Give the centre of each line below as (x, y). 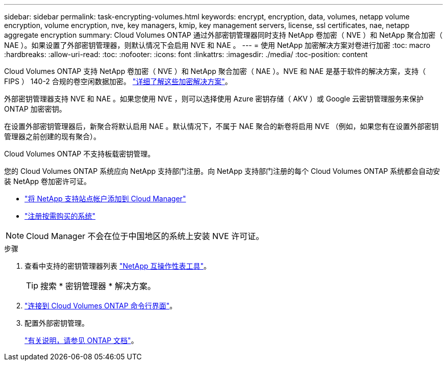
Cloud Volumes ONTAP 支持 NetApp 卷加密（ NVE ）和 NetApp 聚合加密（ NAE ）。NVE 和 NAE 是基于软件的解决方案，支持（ (215, 71)
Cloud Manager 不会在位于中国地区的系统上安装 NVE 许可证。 (145, 236)
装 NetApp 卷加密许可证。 (47, 181)
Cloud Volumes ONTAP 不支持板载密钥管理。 (80, 154)
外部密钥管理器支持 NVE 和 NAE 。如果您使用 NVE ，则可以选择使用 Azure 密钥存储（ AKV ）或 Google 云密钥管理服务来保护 (214, 99)
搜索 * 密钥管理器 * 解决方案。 (98, 286)
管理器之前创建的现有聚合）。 (52, 136)
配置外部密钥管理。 (57, 323)
